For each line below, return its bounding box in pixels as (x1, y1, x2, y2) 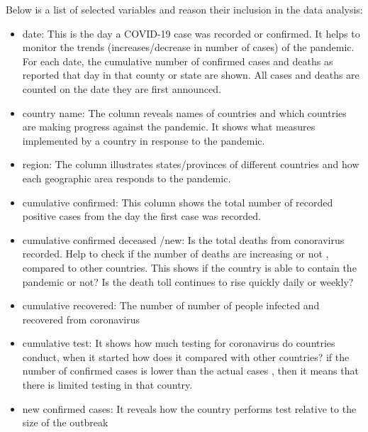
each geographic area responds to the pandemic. (22, 170, 231, 185)
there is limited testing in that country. (22, 377, 193, 392)
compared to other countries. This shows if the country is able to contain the (22, 260, 357, 275)
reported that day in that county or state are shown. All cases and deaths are (22, 67, 359, 82)
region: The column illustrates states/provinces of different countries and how (22, 157, 359, 172)
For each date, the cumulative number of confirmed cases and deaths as (22, 53, 333, 68)
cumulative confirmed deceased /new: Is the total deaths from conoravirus (22, 232, 345, 247)
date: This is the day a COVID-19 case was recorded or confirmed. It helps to (22, 26, 360, 40)
